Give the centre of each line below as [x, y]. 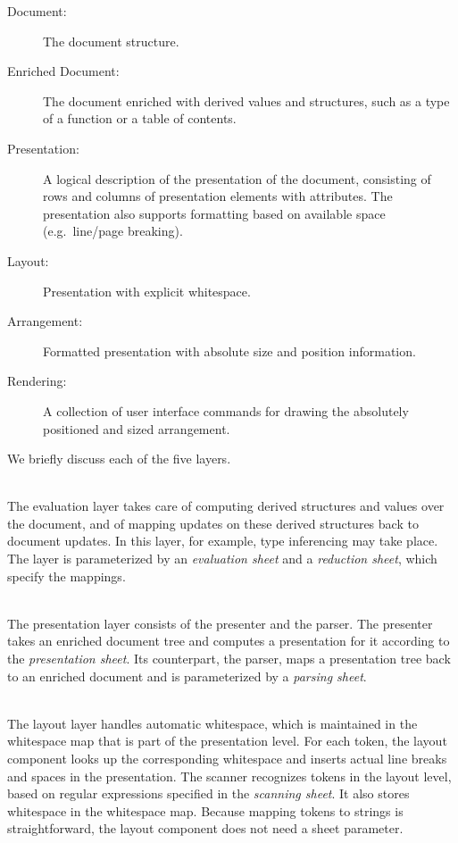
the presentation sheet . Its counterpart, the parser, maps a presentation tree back [229, 659]
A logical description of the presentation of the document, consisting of [237, 178]
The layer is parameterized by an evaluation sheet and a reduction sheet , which [222, 559]
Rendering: [37, 381]
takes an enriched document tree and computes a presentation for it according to [229, 641]
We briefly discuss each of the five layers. [119, 459]
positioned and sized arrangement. [137, 428]
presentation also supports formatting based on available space [214, 213]
